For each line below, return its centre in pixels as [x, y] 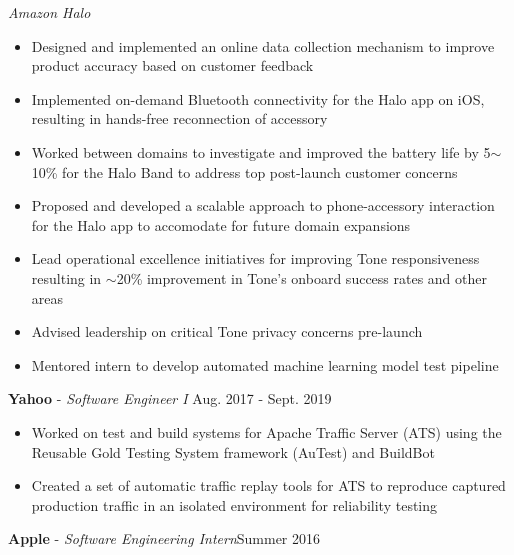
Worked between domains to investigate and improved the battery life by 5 [261, 151]
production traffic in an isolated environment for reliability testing [234, 504]
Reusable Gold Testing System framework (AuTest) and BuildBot [233, 451]
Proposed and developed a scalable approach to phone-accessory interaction [263, 205]
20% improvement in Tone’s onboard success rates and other [301, 277]
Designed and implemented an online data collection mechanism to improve [263, 45]
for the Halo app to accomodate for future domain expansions [221, 224]
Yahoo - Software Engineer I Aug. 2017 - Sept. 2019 [170, 398]
